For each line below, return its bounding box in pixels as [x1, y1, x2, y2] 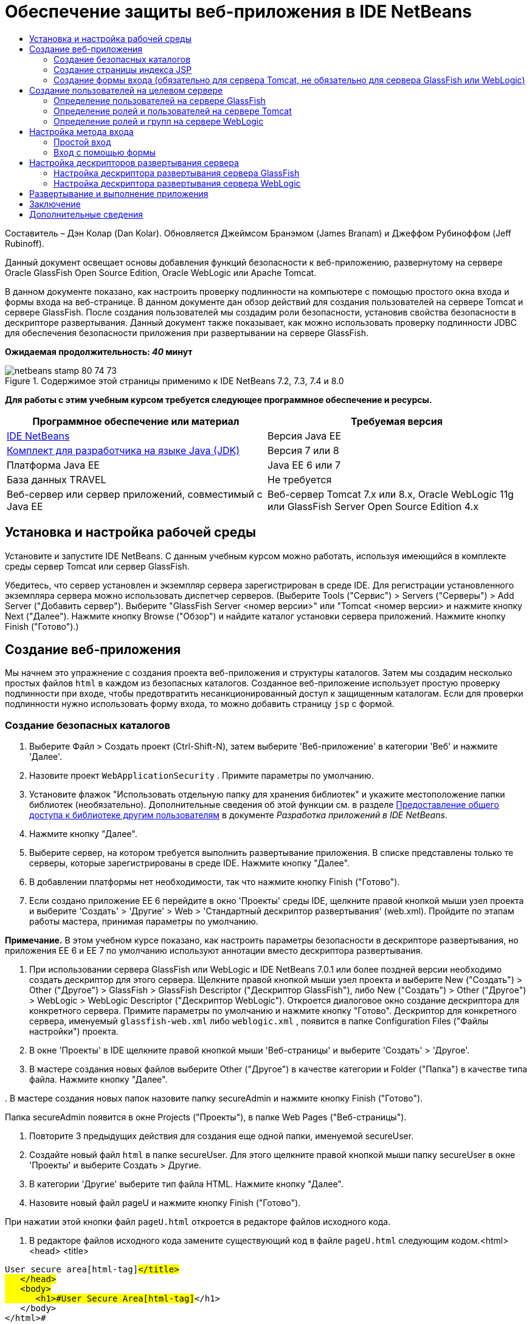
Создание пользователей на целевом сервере [29, 84, 223, 95]
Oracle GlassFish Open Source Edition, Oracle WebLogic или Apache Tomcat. [5, 267, 317, 278]
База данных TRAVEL [7, 473, 106, 486]
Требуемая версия [351, 415, 443, 427]
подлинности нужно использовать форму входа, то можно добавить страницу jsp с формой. [5, 698, 395, 709]
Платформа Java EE [7, 458, 100, 471]
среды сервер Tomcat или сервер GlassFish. [5, 560, 190, 571]
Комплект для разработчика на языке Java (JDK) [7, 444, 240, 457]
